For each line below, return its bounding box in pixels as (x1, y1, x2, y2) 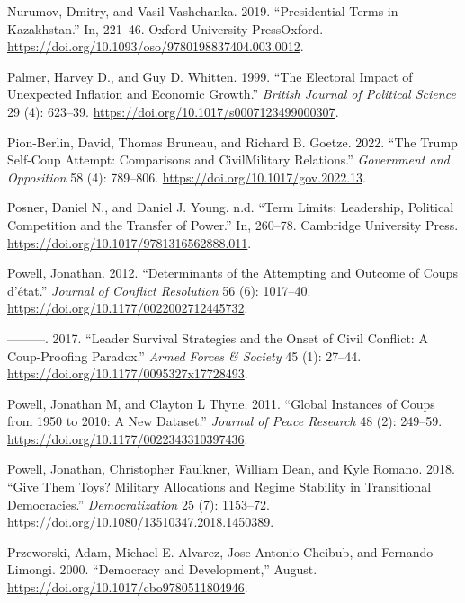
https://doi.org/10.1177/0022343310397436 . (7, 429, 248, 448)
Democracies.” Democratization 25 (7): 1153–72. (7, 494, 270, 513)
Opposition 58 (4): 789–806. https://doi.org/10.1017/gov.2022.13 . (7, 167, 366, 186)
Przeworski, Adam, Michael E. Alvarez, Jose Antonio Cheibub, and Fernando (7, 542, 434, 561)
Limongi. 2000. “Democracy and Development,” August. (7, 560, 317, 579)
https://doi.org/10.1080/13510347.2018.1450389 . (7, 512, 274, 531)
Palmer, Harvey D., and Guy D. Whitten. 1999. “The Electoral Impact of (7, 67, 413, 85)
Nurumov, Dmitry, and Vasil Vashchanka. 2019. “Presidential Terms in (7, 2, 398, 20)
